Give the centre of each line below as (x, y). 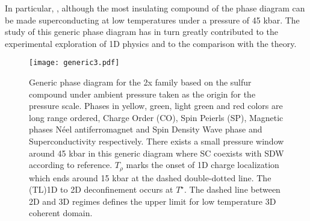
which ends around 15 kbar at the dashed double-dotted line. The (150, 177)
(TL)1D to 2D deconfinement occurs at (101, 189)
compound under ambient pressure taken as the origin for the (142, 94)
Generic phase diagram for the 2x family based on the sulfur (140, 82)
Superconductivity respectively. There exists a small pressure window (157, 141)
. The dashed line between (232, 189)
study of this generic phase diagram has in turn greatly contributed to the (141, 32)
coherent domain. (61, 213)
